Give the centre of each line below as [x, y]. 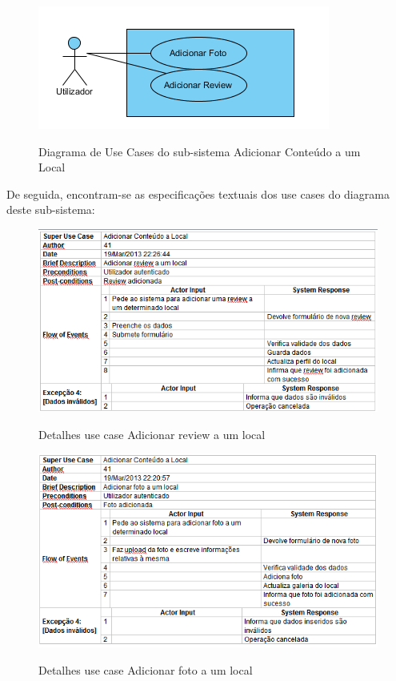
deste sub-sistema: [51, 210]
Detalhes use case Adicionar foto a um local [146, 669]
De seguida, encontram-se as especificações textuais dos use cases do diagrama [198, 193]
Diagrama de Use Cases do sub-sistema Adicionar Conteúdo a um [200, 151]
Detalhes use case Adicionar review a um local [152, 434]
